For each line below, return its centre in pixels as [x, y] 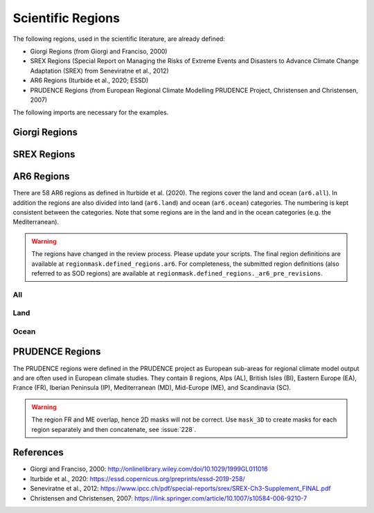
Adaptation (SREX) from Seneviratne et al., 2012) [99, 71]
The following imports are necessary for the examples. [91, 112]
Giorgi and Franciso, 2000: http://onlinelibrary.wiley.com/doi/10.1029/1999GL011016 [149, 469]
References [38, 452]
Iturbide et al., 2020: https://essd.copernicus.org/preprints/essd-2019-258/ [137, 478]
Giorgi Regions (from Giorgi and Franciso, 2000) [99, 51]
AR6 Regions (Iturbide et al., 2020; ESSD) [89, 80]
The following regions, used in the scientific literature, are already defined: [119, 39]
